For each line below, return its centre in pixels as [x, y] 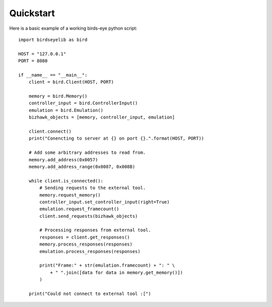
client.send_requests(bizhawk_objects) [89, 216]
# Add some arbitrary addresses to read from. [87, 153]
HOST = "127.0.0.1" [42, 54]
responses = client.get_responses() [85, 237]
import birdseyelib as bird [53, 40]
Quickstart [32, 13]
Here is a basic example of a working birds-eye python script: [73, 28]
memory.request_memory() [70, 195]
